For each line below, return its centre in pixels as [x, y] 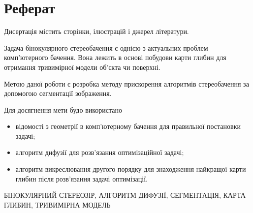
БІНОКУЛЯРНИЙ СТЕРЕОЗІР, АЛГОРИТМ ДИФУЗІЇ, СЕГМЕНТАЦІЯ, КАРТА [125, 195]
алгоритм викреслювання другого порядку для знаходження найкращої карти [131, 169]
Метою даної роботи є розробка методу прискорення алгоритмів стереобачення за [126, 83]
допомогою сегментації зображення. [58, 93]
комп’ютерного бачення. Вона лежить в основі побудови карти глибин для [115, 57]
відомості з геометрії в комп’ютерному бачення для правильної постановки [128, 126]
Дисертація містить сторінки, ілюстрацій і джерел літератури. [96, 31]
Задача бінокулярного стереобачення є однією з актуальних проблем [106, 47]
